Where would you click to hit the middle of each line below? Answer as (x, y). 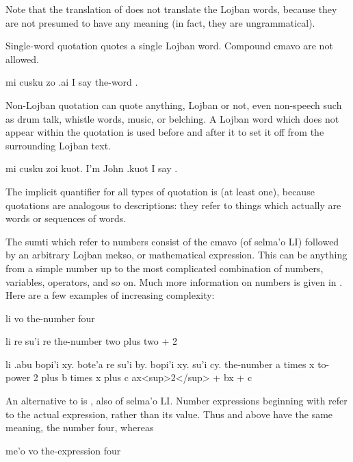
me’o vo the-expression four (63, 450)
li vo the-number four (50, 318)
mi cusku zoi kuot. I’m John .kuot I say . (92, 168)
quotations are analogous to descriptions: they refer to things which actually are (173, 205)
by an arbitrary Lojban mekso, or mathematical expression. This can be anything (176, 255)
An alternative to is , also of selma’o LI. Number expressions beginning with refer (176, 401)
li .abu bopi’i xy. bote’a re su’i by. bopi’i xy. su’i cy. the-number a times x (160, 364)
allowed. (22, 59)
